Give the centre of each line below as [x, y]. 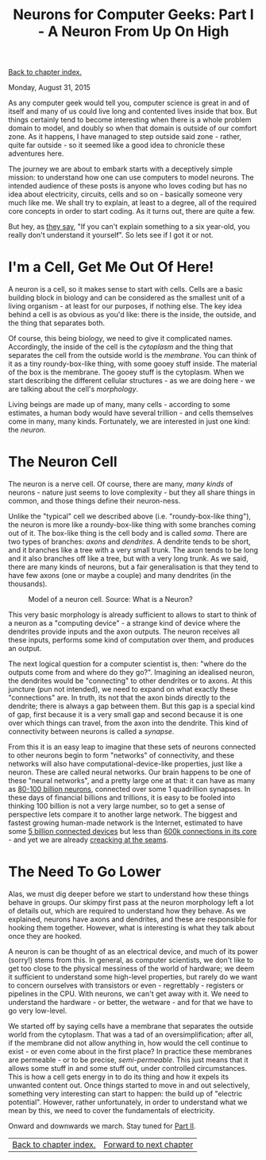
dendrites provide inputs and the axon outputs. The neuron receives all [124, 632]
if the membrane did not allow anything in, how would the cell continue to [128, 1043]
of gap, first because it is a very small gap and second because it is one [126, 715]
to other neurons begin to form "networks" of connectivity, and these [121, 755]
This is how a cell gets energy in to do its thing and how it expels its [118, 1077]
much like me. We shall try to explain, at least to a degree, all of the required [132, 203]
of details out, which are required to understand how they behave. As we [127, 911]
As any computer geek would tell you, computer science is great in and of [129, 103]
